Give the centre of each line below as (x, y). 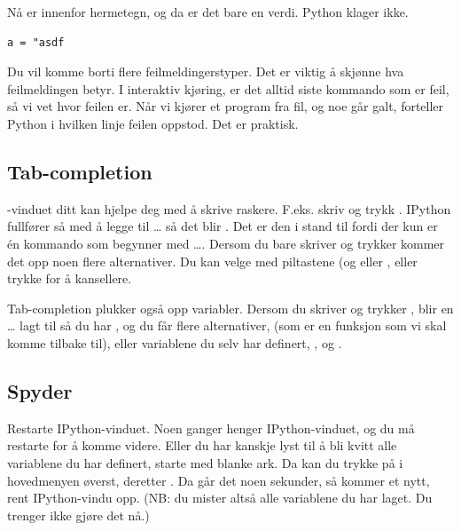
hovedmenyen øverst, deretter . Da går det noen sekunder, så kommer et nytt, (219, 480)
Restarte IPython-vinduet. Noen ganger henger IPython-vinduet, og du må (211, 428)
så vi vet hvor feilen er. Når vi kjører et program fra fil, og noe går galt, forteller (226, 106)
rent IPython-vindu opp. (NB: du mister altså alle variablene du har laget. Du (220, 498)
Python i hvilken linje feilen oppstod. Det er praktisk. (153, 123)
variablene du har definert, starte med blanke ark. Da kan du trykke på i (205, 462)
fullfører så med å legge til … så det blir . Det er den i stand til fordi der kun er (223, 226)
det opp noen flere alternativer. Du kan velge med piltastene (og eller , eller (212, 261)
